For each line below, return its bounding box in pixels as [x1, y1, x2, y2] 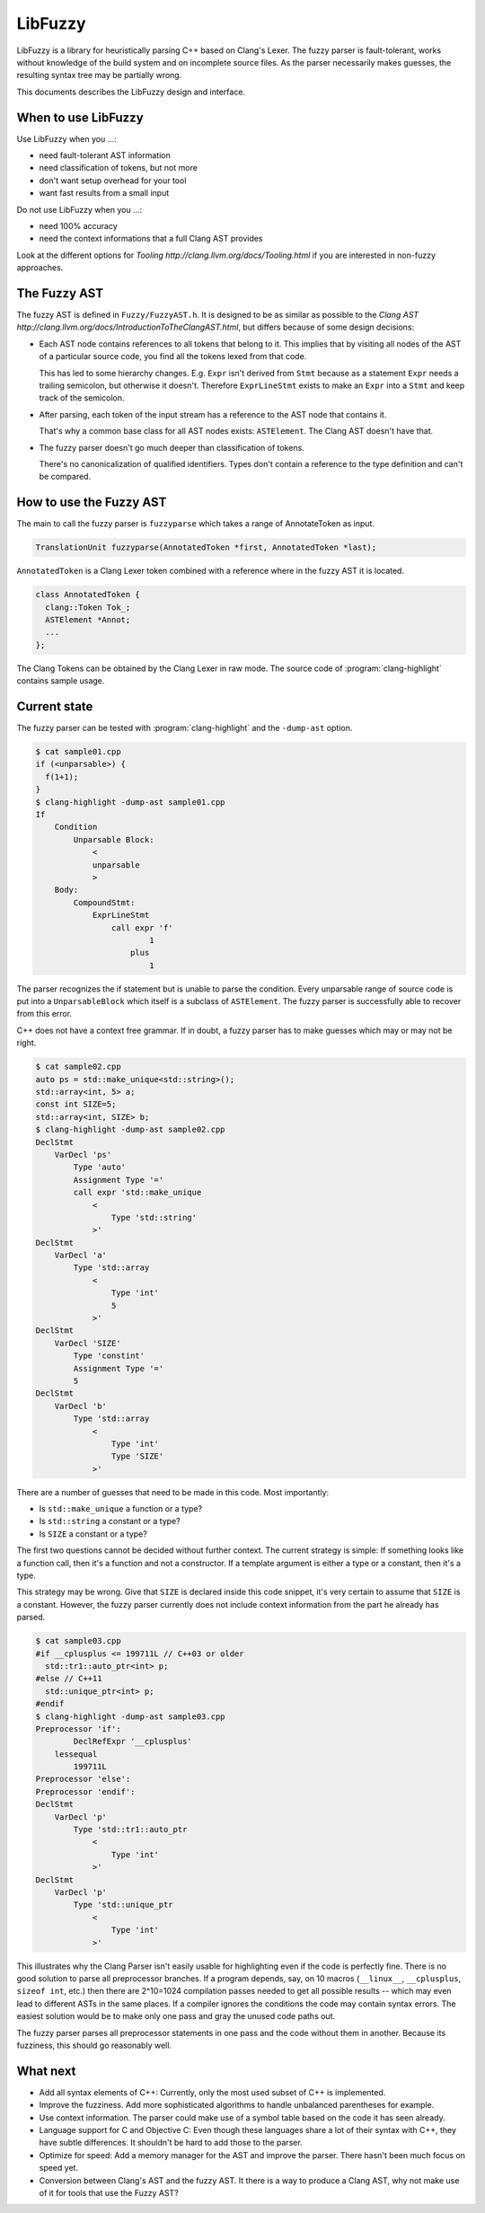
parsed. [16, 1612, 45, 1623]
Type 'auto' [73, 1162, 126, 1172]
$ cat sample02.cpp [35, 1062, 121, 1072]
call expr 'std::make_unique [73, 1187, 202, 1198]
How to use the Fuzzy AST [16, 495, 167, 510]
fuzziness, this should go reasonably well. [16, 2040, 172, 2050]
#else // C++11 [35, 1673, 102, 1684]
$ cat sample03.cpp [35, 1636, 121, 1646]
